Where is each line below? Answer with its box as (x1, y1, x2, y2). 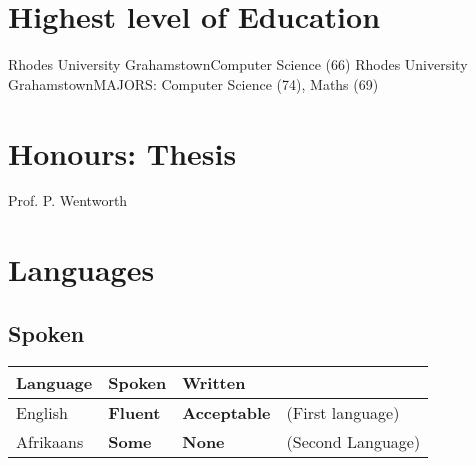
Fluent (108, 400, 161, 424)
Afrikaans (16, 429, 84, 453)
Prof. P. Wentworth (8, 190, 128, 211)
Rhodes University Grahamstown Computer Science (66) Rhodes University (8, 54, 468, 75)
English (16, 400, 68, 424)
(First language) (286, 400, 400, 424)
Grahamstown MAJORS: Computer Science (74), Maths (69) (8, 73, 379, 94)
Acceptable (182, 400, 271, 424)
